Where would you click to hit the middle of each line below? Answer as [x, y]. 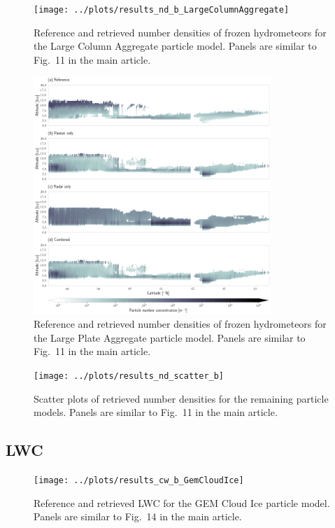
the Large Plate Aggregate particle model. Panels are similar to [170, 337]
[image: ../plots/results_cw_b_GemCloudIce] [139, 481]
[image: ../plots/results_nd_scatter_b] [129, 376]
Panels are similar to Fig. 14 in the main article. [138, 516]
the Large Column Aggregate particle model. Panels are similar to [175, 46]
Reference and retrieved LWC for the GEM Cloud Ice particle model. [182, 502]
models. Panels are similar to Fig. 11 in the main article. [156, 412]
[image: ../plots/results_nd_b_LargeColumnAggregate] [162, 10]
